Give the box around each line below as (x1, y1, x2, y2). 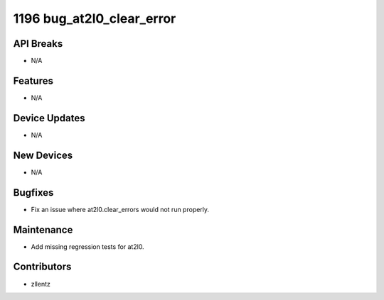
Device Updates (13, 112, 85, 124)
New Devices (13, 149, 73, 161)
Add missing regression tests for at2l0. (31, 242, 145, 251)
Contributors (13, 261, 72, 273)
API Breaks (13, 38, 63, 50)
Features (13, 74, 53, 87)
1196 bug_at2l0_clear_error (13, 11, 176, 26)
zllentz (31, 279, 51, 288)
